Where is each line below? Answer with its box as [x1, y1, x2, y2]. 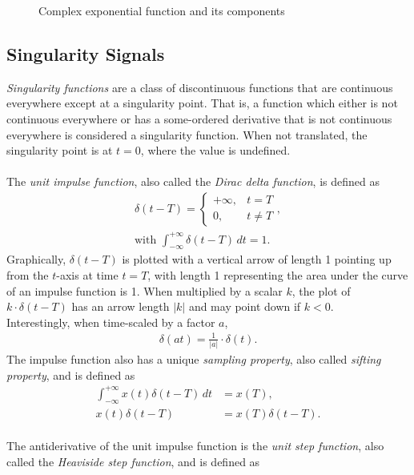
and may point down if [188, 298, 301, 315]
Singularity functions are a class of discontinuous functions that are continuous [6, 78, 393, 95]
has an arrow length [71, 298, 170, 315]
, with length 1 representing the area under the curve [147, 266, 408, 283]
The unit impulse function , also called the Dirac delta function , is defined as [6, 173, 380, 190]
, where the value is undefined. [140, 142, 291, 159]
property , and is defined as [6, 366, 135, 383]
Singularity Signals [6, 41, 165, 66]
